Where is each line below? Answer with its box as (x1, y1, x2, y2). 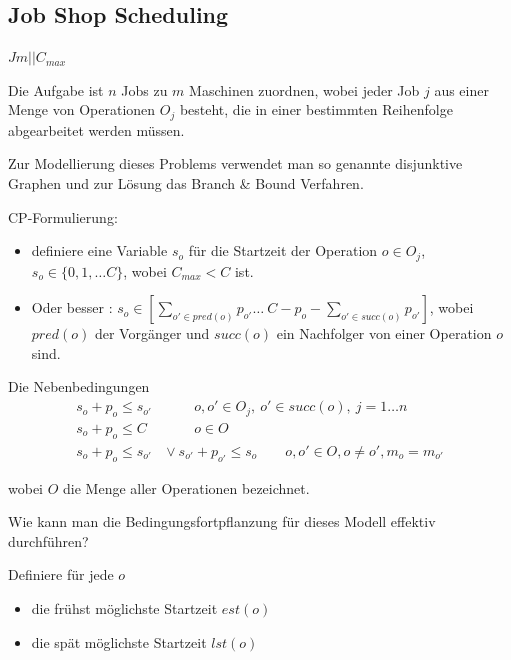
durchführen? (8, 530, 89, 551)
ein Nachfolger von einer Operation (276, 323, 492, 344)
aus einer (434, 79, 489, 100)
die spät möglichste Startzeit (31, 631, 207, 652)
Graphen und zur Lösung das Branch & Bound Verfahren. (8, 173, 364, 194)
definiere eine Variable (31, 240, 168, 261)
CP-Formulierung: (8, 206, 118, 227)
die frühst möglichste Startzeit (31, 597, 218, 618)
